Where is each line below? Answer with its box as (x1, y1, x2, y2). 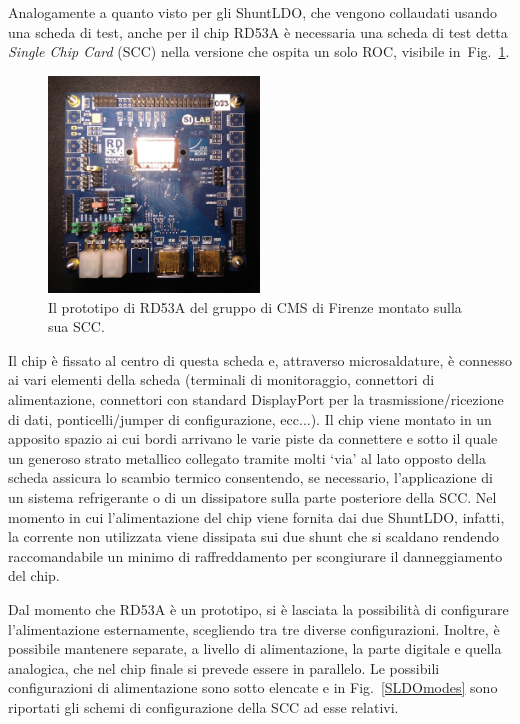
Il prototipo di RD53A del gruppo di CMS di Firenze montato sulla (48, 296, 462, 317)
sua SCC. (48, 316, 105, 337)
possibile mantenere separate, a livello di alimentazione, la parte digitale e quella (8, 638, 502, 659)
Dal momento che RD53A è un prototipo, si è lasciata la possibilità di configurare (8, 598, 509, 619)
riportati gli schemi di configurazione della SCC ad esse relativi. (8, 696, 399, 717)
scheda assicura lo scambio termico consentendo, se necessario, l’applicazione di (8, 467, 493, 488)
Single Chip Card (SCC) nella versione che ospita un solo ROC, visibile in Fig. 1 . (8, 41, 510, 62)
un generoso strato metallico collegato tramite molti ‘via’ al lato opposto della (8, 447, 486, 468)
